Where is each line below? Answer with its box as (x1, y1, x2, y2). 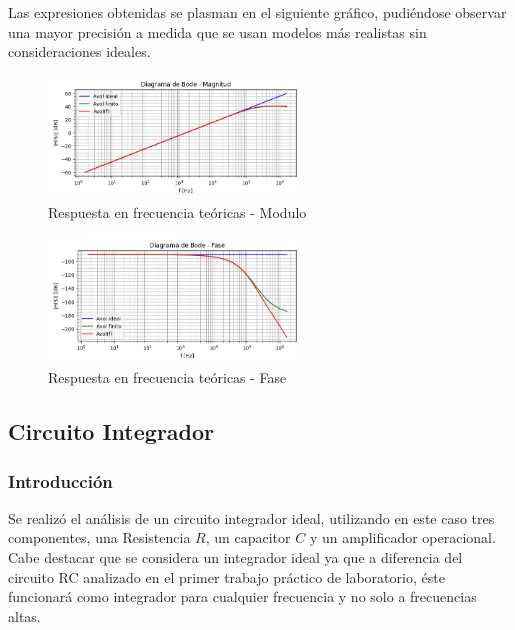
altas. (8, 605, 41, 626)
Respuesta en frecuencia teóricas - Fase (48, 367, 287, 388)
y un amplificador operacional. (309, 527, 496, 548)
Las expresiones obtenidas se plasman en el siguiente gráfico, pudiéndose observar (8, 2, 507, 22)
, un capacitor (205, 527, 291, 548)
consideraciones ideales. (8, 41, 151, 62)
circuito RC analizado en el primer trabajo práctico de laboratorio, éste (8, 566, 445, 587)
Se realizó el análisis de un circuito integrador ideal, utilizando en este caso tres (8, 507, 495, 528)
